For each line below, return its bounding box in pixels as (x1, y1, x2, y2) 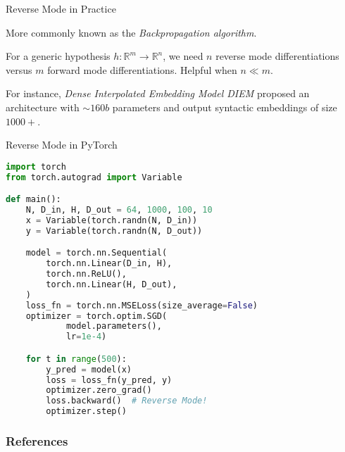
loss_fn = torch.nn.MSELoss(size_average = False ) (25, 300, 258, 310)
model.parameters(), (65, 321, 162, 332)
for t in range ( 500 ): (25, 353, 127, 364)
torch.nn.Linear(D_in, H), (46, 258, 172, 269)
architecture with (6, 99, 80, 114)
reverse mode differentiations (215, 49, 339, 63)
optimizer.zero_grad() (46, 385, 152, 396)
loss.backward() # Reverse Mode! (46, 396, 208, 406)
